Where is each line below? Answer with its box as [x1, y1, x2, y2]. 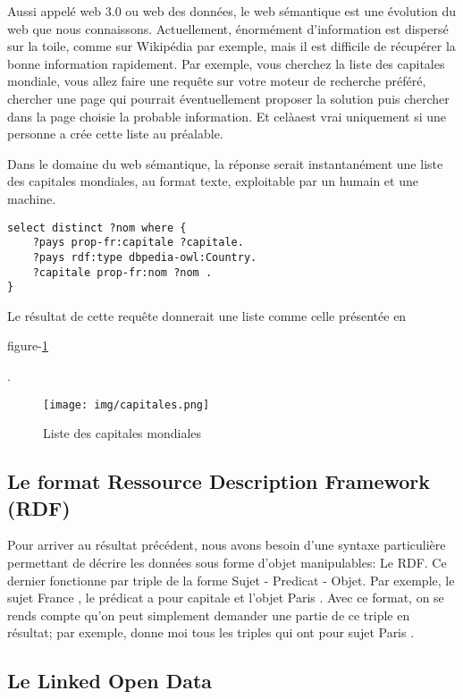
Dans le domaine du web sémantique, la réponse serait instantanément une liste [7, 154, 443, 173]
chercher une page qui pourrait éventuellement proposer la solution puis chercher [7, 88, 450, 107]
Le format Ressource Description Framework [7, 467, 431, 495]
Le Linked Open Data [7, 667, 213, 695]
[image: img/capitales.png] [43, 398, 210, 411]
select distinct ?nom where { [7, 221, 187, 234]
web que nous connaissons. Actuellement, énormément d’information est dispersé [7, 19, 449, 38]
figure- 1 [7, 336, 48, 355]
